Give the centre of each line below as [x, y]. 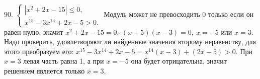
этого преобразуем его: [39, 51]
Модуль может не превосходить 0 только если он [179, 14]
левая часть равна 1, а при [64, 61]
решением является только [45, 71]
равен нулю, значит [34, 32]
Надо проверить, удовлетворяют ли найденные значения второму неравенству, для [130, 41]
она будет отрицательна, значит [179, 61]
